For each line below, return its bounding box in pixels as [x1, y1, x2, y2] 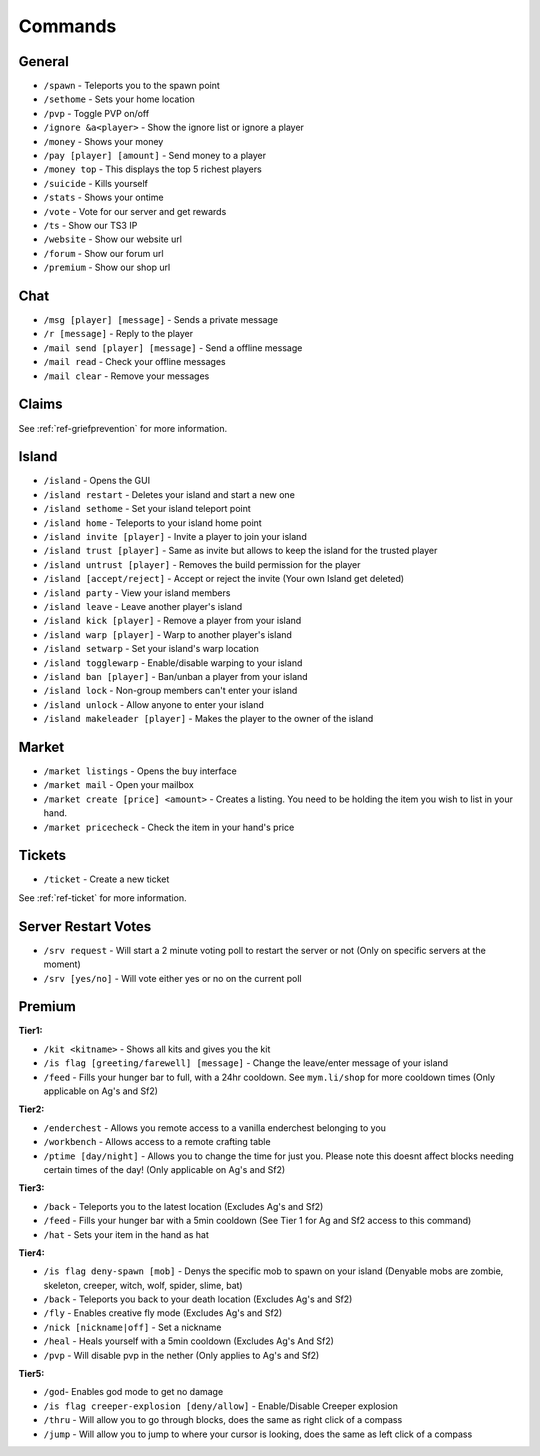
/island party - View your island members [43, 586, 231, 599]
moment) [43, 958, 82, 970]
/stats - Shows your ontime [43, 191, 164, 204]
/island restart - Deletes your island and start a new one [43, 488, 295, 500]
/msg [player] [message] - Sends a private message [43, 314, 279, 326]
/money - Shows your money [43, 135, 164, 147]
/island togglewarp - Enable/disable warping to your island [43, 656, 303, 669]
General [18, 53, 70, 70]
